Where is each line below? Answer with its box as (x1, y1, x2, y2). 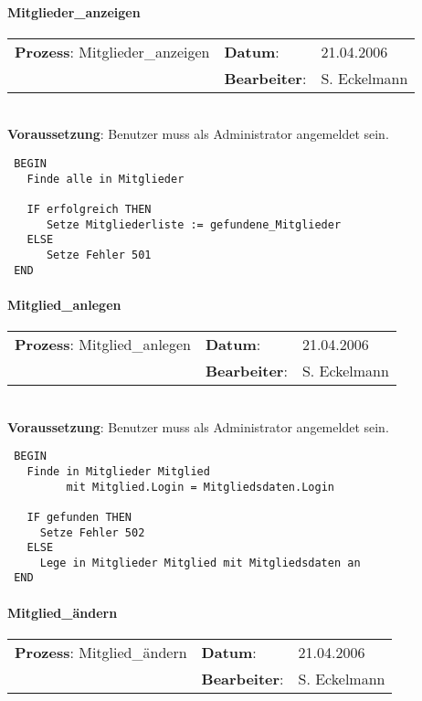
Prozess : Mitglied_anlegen (15, 334, 191, 356)
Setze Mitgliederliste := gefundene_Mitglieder (46, 218, 342, 231)
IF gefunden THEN (26, 510, 132, 524)
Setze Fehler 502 (39, 526, 145, 539)
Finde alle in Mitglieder (26, 172, 185, 186)
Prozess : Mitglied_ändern (15, 641, 187, 663)
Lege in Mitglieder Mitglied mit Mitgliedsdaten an (39, 556, 361, 569)
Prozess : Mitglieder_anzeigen (15, 40, 210, 62)
